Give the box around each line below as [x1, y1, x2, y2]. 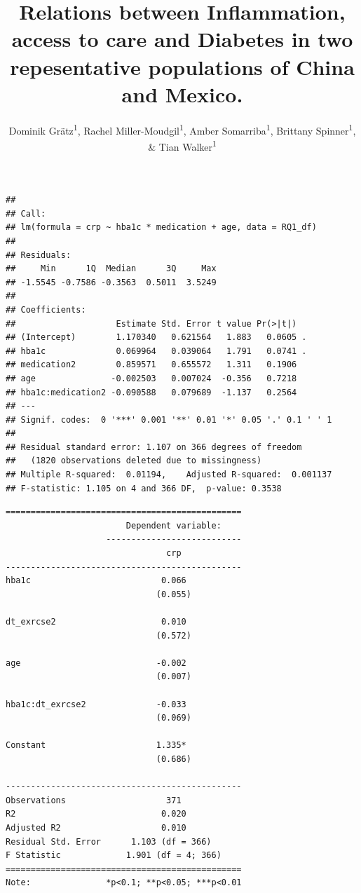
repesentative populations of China [10, 52, 355, 81]
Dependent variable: [125, 520, 222, 531]
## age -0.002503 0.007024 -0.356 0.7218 [6, 373, 297, 383]
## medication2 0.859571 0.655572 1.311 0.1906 [6, 360, 297, 370]
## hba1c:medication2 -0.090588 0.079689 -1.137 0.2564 [6, 387, 297, 397]
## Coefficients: [6, 304, 86, 315]
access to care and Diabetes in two [11, 25, 353, 53]
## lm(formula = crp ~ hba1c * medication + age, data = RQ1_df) [6, 222, 317, 233]
